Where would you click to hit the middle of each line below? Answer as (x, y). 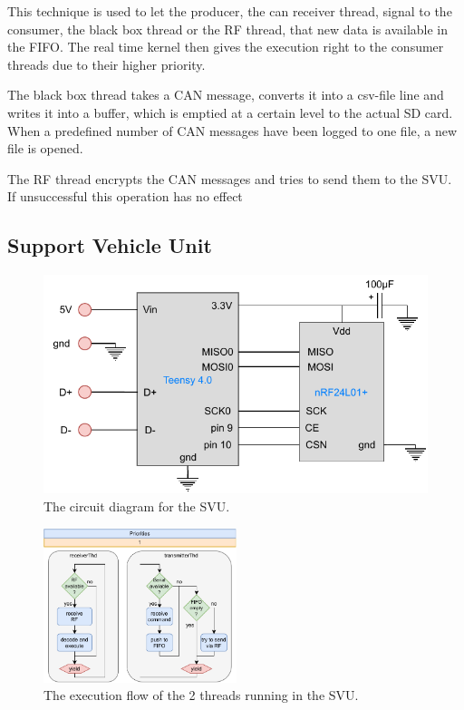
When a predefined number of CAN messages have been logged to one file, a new (232, 130)
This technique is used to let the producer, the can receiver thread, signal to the (230, 11)
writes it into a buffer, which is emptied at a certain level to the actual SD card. (230, 112)
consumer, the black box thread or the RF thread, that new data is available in (228, 29)
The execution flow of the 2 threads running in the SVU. (201, 695)
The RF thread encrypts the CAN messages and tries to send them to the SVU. (230, 178)
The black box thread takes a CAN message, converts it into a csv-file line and (226, 95)
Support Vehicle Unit (110, 245)
